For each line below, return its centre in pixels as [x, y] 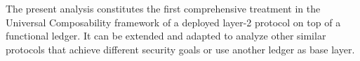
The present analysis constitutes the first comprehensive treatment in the [163, 8]
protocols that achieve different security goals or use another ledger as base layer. [180, 49]
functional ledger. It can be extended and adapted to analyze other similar [166, 36]
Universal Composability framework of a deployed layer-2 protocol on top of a [173, 22]
